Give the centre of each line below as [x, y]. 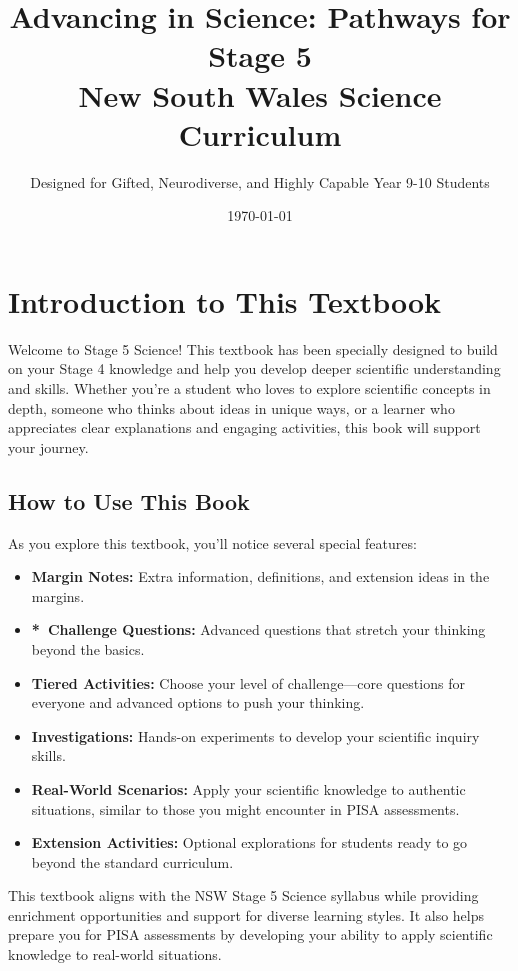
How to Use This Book [129, 500]
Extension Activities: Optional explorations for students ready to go [249, 842]
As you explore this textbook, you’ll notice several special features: [212, 542]
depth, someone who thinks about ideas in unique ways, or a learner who [231, 407]
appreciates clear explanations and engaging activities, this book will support [244, 427]
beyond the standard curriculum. [132, 861]
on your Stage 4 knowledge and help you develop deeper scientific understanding [254, 368]
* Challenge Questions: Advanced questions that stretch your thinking [258, 629]
